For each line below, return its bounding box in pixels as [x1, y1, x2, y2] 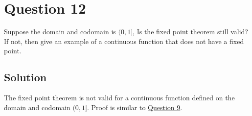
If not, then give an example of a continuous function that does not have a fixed [4, 36, 244, 46]
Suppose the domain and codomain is [4, 26, 116, 37]
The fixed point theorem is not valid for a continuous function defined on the [4, 93, 235, 103]
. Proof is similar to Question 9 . [87, 102, 183, 112]
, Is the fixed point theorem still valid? [133, 26, 248, 37]
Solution [4, 70, 47, 85]
